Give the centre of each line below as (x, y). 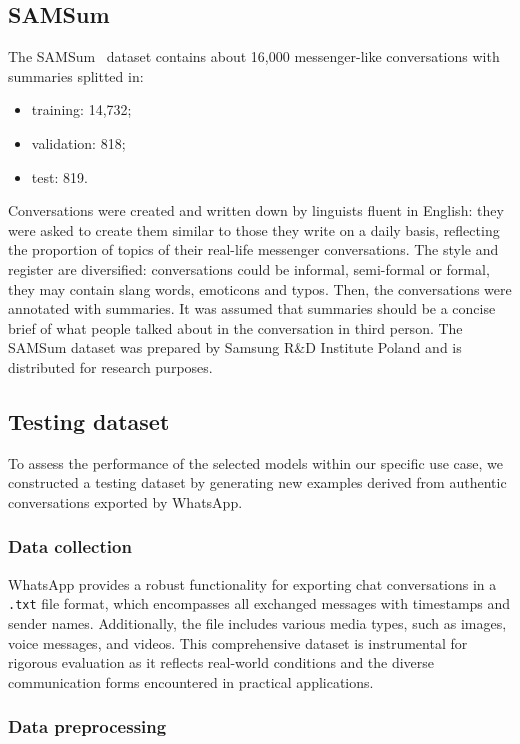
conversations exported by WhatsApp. (125, 501)
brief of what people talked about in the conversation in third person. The (235, 327)
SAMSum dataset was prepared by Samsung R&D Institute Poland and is (235, 347)
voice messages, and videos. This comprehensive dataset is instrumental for (238, 642)
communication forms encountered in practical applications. (191, 681)
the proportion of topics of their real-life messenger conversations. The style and (253, 249)
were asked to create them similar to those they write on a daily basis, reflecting (254, 229)
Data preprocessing (87, 726)
